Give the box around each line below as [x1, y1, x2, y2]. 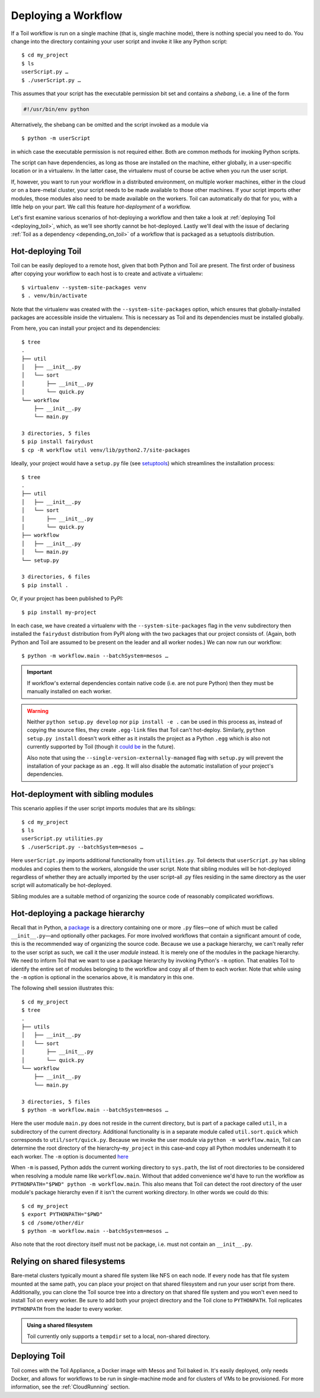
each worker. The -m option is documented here [11, 1153, 129, 1160]
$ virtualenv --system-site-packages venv [21, 284, 147, 291]
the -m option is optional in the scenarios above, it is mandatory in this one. [11, 974, 194, 981]
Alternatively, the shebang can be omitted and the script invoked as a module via [11, 121, 209, 128]
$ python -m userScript [21, 135, 91, 142]
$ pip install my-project [21, 609, 97, 616]
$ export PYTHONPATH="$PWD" [21, 1211, 103, 1218]
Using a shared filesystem [27, 1322, 93, 1329]
